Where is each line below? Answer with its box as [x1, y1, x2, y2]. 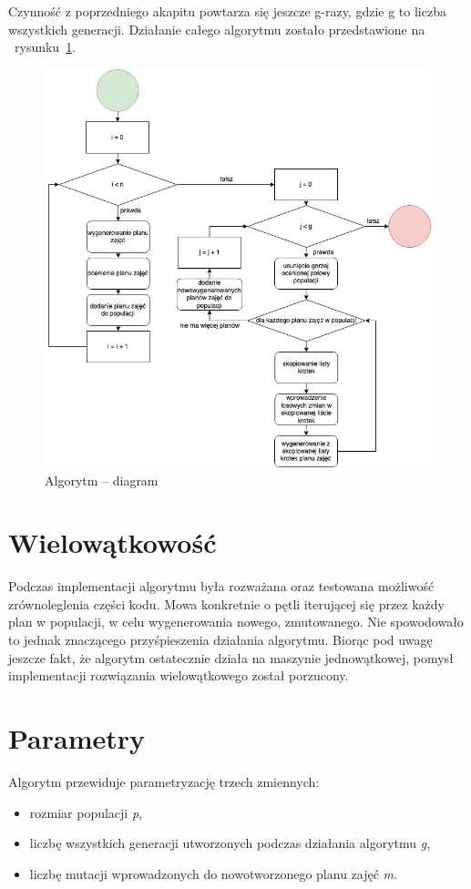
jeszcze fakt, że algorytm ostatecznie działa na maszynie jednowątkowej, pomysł [8, 648, 454, 667]
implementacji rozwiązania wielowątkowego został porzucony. [8, 666, 349, 685]
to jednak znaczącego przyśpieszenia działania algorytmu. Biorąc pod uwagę [8, 630, 433, 649]
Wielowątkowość [8, 524, 217, 561]
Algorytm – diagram [45, 470, 159, 489]
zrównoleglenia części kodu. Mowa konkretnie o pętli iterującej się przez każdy [8, 594, 445, 613]
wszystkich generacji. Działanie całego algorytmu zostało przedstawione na [8, 19, 425, 38]
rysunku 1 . [14, 37, 77, 56]
